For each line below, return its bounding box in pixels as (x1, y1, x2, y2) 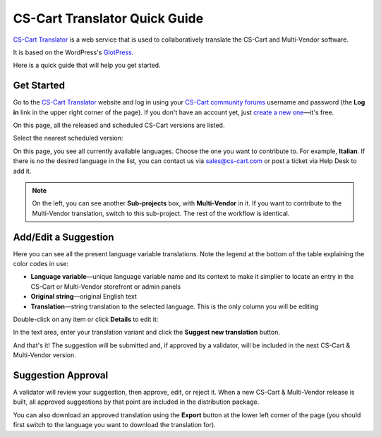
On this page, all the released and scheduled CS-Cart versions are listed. (13, 121, 225, 130)
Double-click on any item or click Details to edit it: (13, 315, 159, 323)
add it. (13, 167, 32, 175)
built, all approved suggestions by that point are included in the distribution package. (13, 397, 260, 406)
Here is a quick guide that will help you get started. (13, 61, 162, 70)
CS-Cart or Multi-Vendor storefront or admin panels (30, 282, 181, 291)
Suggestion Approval (13, 369, 109, 381)
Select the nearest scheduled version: (13, 134, 123, 143)
